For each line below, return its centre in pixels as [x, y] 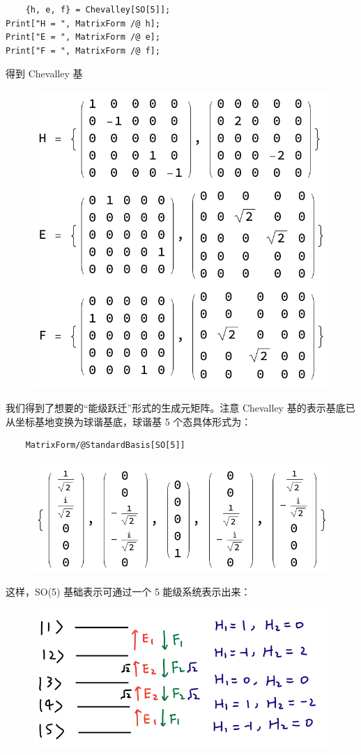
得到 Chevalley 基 [44, 73]
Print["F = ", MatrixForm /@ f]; [83, 50]
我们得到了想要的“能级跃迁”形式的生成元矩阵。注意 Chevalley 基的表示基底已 [180, 408]
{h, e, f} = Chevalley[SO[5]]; [98, 10]
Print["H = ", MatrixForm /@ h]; [83, 23]
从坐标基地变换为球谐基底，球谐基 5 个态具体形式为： [129, 421]
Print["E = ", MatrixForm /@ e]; [83, 37]
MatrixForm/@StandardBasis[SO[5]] [105, 445]
